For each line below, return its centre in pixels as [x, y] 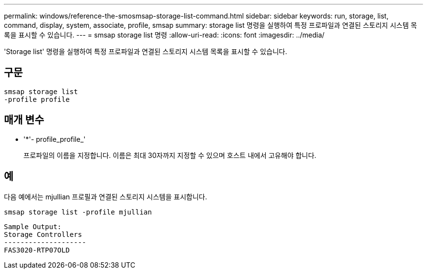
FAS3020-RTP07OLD [37, 250]
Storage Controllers [43, 234]
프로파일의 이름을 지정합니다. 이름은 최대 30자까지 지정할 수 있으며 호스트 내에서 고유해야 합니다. [170, 155]
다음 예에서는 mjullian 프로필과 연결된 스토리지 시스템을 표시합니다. [106, 196]
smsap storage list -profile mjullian [78, 212]
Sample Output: [33, 226]
